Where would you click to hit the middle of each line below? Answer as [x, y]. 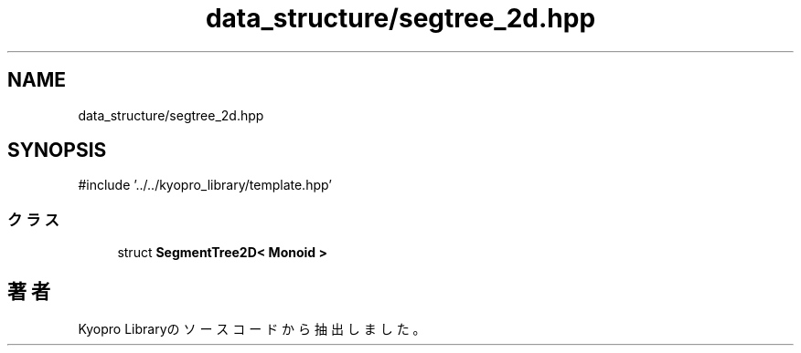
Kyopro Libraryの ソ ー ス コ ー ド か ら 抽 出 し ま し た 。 [252, 329]
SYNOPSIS [57, 151]
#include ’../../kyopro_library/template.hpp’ [205, 185]
